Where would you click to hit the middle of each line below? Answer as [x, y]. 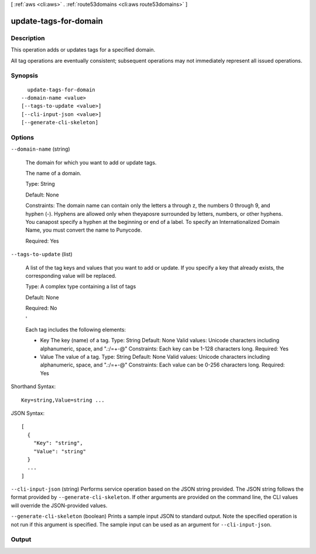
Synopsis [24, 76]
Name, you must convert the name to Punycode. [84, 230]
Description [28, 38]
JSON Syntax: [28, 413]
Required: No [41, 308]
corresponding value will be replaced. [71, 276]
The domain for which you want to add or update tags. [91, 162]
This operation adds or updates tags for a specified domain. [83, 50]
